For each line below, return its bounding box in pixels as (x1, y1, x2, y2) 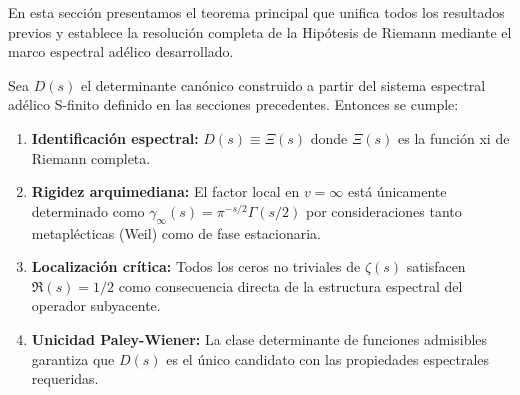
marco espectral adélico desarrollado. (8, 41, 234, 62)
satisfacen (406, 256, 466, 277)
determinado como (31, 200, 145, 221)
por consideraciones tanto (305, 200, 462, 221)
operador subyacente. (31, 295, 161, 316)
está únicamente (348, 181, 447, 202)
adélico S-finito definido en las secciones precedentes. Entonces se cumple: (8, 94, 459, 115)
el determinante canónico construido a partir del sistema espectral (80, 74, 486, 95)
